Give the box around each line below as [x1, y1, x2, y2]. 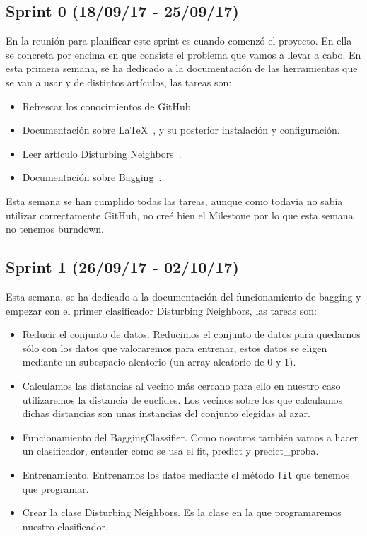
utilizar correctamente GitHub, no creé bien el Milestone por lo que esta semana [6, 207, 354, 222]
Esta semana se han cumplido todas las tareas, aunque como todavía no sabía [6, 193, 343, 208]
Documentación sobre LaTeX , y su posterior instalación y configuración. [22, 122, 340, 137]
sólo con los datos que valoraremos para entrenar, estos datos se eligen [22, 340, 327, 355]
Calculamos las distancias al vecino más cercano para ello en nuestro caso [22, 378, 341, 392]
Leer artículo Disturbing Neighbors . [22, 146, 182, 161]
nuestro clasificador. [22, 518, 108, 533]
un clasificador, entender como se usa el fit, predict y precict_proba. [22, 443, 319, 458]
